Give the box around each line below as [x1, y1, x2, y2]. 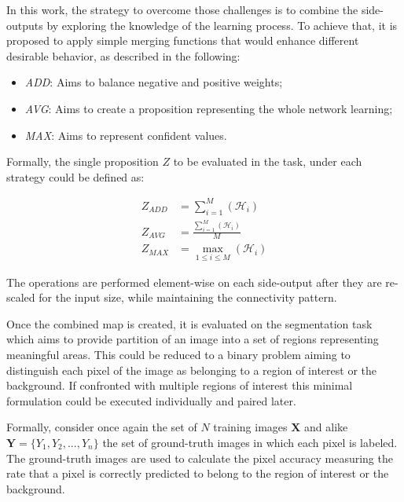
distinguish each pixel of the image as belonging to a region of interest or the [6, 361, 376, 378]
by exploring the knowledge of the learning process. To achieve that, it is [46, 16, 398, 33]
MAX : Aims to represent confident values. [24, 126, 227, 143]
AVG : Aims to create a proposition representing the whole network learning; [24, 100, 393, 116]
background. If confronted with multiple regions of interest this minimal [6, 377, 353, 394]
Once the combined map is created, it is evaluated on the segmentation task [6, 315, 373, 332]
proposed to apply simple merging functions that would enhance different [6, 32, 359, 49]
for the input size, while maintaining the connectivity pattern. [39, 289, 337, 306]
